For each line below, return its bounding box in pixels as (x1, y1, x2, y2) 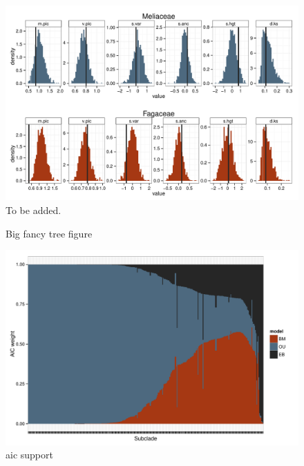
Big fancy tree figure (6, 226, 93, 240)
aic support (6, 447, 53, 462)
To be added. (6, 202, 61, 217)
